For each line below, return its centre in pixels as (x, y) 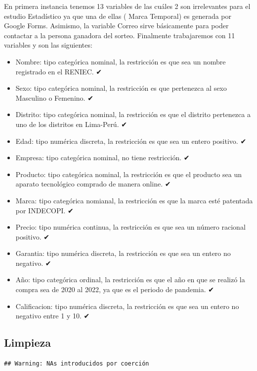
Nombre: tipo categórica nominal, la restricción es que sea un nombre (121, 61)
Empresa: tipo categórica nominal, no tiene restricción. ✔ (103, 157)
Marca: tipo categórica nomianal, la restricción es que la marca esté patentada (134, 200)
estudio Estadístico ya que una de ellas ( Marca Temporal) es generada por (118, 16)
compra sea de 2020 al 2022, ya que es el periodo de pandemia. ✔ (115, 289)
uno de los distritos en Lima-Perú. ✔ (71, 124)
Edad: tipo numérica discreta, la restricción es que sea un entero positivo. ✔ (131, 141)
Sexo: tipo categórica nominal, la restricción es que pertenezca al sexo (121, 88)
